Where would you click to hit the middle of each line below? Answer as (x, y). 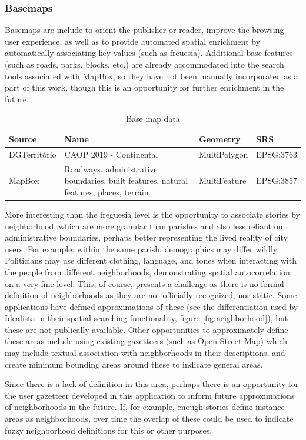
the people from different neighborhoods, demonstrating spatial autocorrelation (147, 271)
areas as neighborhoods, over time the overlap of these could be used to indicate (149, 419)
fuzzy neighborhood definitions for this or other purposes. (109, 430)
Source (23, 139)
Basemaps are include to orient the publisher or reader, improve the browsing (144, 30)
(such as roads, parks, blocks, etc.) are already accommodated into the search (144, 64)
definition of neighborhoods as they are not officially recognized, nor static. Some (151, 295)
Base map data (153, 119)
